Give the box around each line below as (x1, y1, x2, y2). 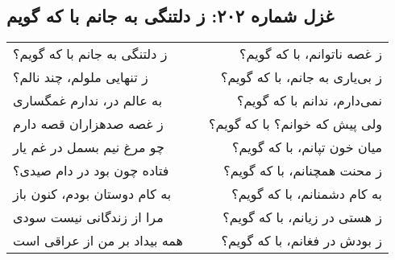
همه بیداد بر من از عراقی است (13, 231, 184, 250)
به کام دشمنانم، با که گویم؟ (231, 184, 383, 204)
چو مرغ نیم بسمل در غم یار (13, 138, 165, 157)
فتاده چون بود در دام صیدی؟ (13, 161, 169, 180)
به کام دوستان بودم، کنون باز (13, 184, 172, 204)
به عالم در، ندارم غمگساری (13, 91, 163, 110)
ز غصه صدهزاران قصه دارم (13, 114, 164, 134)
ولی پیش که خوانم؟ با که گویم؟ (209, 114, 383, 134)
